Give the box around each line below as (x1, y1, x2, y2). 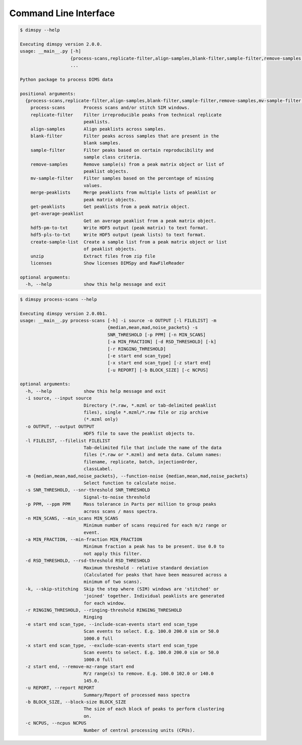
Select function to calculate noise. (83, 480, 177, 486)
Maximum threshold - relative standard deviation (83, 565, 209, 570)
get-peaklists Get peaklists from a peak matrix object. (30, 203, 190, 209)
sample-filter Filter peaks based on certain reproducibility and (30, 147, 214, 153)
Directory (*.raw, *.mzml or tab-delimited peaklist (83, 402, 216, 408)
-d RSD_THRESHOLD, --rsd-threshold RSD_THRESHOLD (25, 558, 150, 564)
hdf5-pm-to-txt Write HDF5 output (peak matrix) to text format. (30, 225, 209, 231)
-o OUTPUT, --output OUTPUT (25, 423, 95, 429)
